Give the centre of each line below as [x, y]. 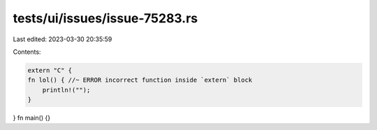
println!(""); [66, 90]
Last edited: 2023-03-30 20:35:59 [62, 39]
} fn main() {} [32, 118]
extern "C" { [50, 70]
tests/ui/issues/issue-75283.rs [105, 18]
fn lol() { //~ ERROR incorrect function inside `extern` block [140, 80]
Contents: [27, 52]
